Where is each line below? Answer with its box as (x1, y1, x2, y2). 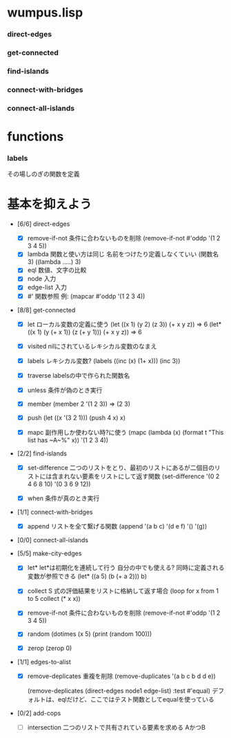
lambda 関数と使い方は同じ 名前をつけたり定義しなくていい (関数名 (27, 250, 219, 258)
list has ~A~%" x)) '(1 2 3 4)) (27, 436, 109, 444)
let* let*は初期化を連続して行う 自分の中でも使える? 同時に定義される (27, 564, 225, 572)
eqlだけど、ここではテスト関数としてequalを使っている (57, 695, 215, 704)
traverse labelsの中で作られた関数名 (27, 371, 130, 380)
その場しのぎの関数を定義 (7, 170, 80, 178)
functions (7, 129, 64, 144)
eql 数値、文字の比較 (27, 266, 87, 274)
